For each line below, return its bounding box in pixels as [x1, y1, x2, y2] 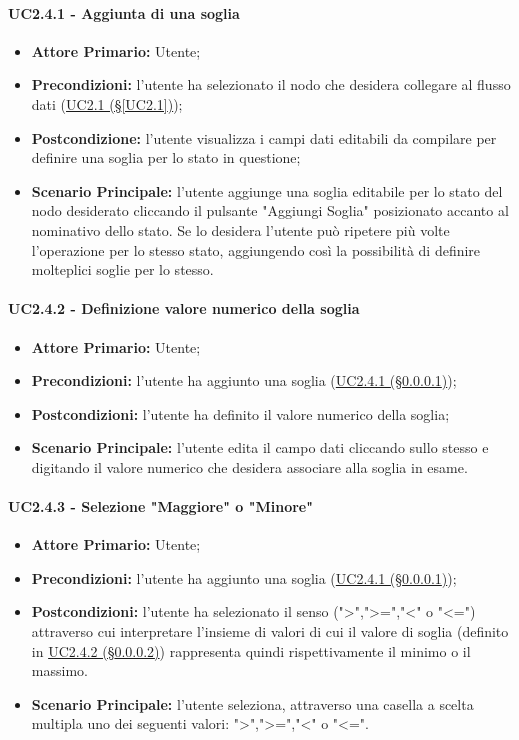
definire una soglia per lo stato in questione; [31, 147, 301, 168]
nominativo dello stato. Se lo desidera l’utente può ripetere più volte [31, 219, 450, 240]
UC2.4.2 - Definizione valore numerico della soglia [8, 298, 360, 319]
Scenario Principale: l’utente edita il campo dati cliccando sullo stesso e [31, 437, 489, 458]
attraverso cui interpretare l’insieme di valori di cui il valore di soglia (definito [31, 621, 509, 642]
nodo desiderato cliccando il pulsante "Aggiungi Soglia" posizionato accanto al [31, 200, 509, 221]
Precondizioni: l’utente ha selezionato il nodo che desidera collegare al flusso [31, 74, 511, 95]
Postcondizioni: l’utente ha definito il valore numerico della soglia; [31, 403, 450, 424]
